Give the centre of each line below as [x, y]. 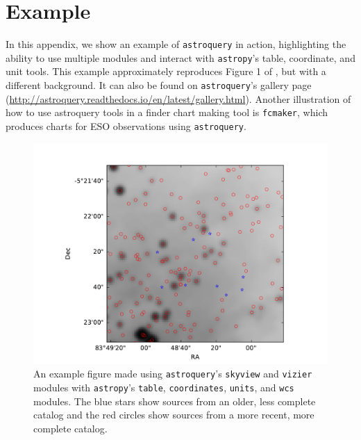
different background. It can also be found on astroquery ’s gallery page [159, 85]
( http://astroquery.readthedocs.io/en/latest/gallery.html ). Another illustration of [178, 98]
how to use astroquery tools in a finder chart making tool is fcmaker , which [167, 112]
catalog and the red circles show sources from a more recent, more [174, 415]
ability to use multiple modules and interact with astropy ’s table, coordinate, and [180, 57]
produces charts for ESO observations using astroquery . [126, 125]
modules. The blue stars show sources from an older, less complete [175, 401]
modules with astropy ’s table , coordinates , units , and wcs [164, 387]
